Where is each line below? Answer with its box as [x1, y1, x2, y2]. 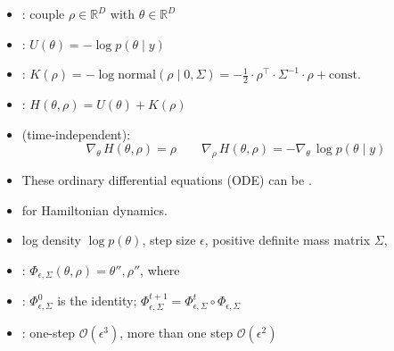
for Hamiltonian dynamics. [21, 200, 168, 219]
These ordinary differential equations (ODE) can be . [21, 171, 312, 188]
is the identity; [57, 291, 137, 310]
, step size [142, 230, 196, 249]
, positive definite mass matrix [204, 230, 371, 249]
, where [140, 260, 180, 279]
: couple [21, 4, 65, 22]
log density [21, 230, 81, 249]
